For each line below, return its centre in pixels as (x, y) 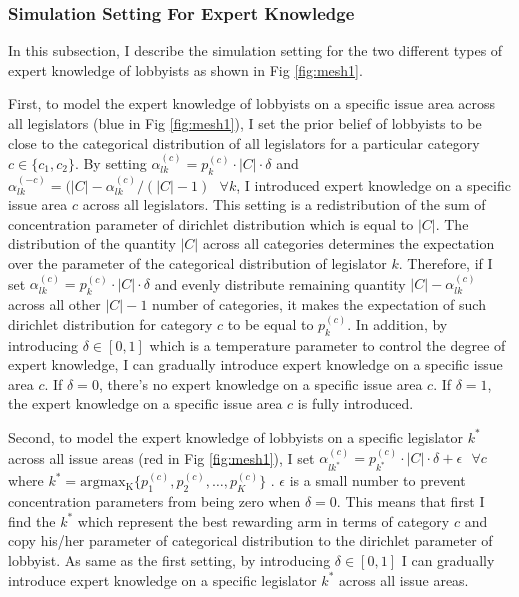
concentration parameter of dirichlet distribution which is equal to (211, 223)
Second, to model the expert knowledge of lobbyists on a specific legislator (235, 436)
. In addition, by (397, 323)
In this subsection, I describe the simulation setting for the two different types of (255, 50)
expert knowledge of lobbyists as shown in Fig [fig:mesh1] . (185, 69)
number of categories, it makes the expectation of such (319, 304)
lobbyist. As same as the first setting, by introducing (169, 559)
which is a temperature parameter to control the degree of (327, 344)
